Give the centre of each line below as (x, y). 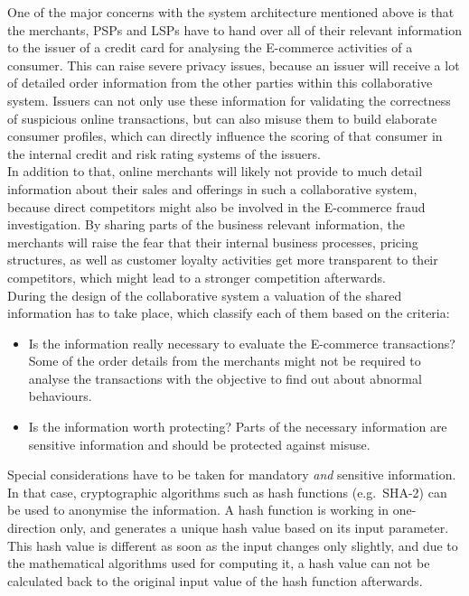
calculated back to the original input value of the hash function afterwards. (215, 580)
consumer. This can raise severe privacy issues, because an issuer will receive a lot (234, 65)
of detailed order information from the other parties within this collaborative (220, 83)
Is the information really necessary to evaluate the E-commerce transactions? (242, 343)
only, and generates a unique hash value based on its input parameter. (254, 528)
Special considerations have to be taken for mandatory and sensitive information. (232, 475)
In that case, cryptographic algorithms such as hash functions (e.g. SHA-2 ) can (227, 492)
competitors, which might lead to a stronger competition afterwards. (197, 277)
